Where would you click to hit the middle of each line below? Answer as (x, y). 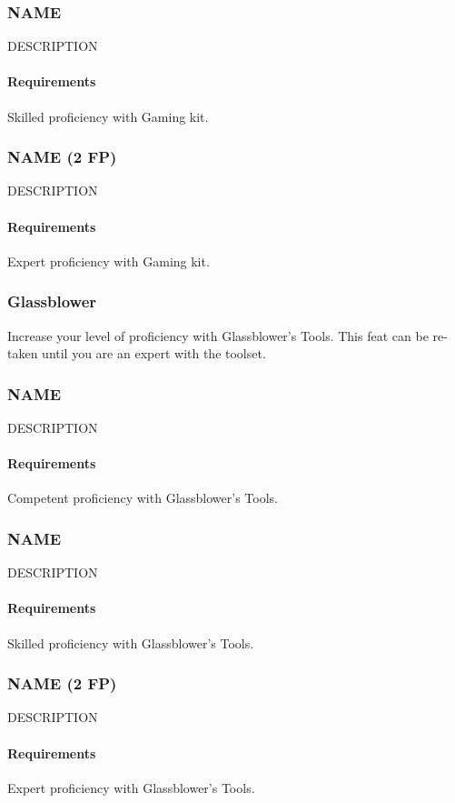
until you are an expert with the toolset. (154, 353)
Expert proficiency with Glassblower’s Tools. (131, 787)
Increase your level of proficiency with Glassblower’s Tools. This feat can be (218, 335)
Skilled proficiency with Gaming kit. (108, 116)
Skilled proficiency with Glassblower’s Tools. (131, 642)
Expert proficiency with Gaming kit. (109, 261)
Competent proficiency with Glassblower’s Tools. (143, 498)
